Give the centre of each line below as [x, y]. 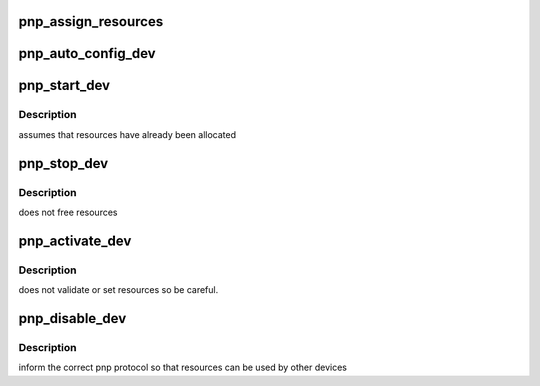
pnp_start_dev [64, 85]
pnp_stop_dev [63, 163]
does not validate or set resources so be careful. [118, 290]
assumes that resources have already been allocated [127, 134]
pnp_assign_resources [91, 21]
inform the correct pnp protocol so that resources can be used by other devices [182, 367]
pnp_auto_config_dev [87, 53]
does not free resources [68, 212]
